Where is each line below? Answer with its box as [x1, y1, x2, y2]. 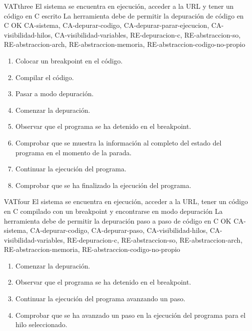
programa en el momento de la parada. [15, 147, 132, 157]
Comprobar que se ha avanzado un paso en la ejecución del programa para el [15, 310, 246, 320]
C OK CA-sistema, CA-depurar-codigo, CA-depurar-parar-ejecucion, [4, 20, 210, 30]
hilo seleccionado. [15, 319, 67, 330]
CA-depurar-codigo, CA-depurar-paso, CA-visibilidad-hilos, [30, 225, 208, 235]
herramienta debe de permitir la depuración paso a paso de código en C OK [4, 215, 231, 226]
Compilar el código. [15, 72, 74, 82]
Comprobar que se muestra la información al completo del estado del [15, 137, 222, 147]
